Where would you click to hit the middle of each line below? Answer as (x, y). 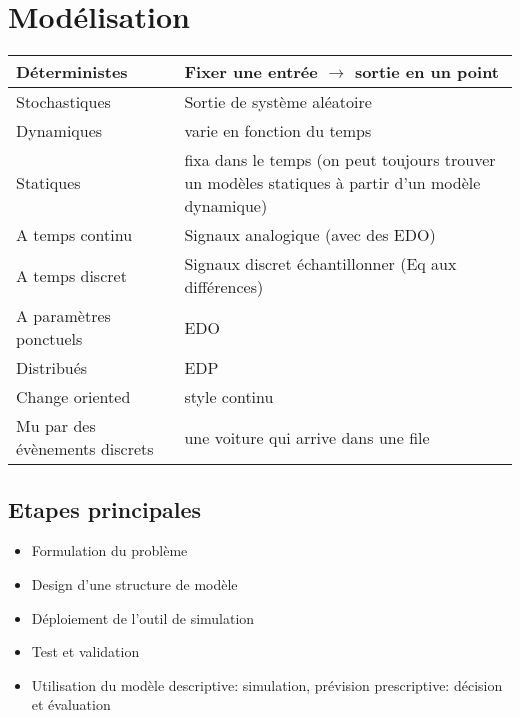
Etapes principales (105, 508)
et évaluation (71, 704)
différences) (224, 287)
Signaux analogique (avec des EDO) (310, 235)
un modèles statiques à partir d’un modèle (332, 183)
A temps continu (74, 235)
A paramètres (63, 316)
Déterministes (72, 72)
